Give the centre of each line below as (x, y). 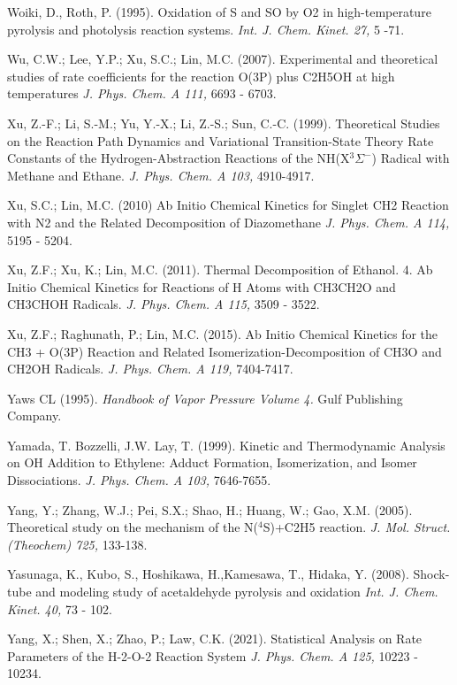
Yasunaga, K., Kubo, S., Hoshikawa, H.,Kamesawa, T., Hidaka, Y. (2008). (208, 574)
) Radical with (411, 158)
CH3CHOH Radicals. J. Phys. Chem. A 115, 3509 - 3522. (164, 304)
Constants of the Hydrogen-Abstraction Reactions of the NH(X (179, 158)
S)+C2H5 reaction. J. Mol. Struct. (357, 527)
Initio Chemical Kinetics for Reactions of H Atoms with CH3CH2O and (202, 286)
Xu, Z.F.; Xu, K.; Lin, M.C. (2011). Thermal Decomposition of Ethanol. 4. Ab (220, 269)
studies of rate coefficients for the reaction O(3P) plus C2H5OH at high (201, 76)
